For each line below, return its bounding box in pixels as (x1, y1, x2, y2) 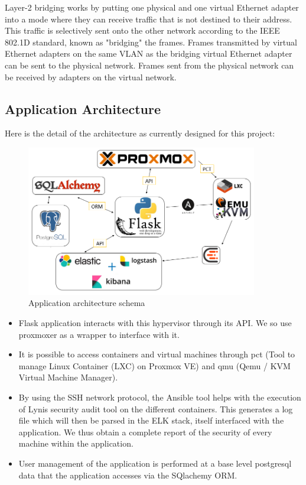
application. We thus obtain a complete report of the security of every (18, 425, 272, 438)
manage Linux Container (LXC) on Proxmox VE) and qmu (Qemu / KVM (18, 359, 291, 372)
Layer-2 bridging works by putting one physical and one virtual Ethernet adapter (5, 1, 299, 13)
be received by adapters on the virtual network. (5, 70, 177, 83)
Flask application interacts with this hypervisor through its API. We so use (18, 317, 292, 329)
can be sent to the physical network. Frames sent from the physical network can (5, 58, 294, 71)
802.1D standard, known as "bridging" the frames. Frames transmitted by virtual (5, 35, 297, 48)
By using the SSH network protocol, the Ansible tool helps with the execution (18, 391, 301, 403)
